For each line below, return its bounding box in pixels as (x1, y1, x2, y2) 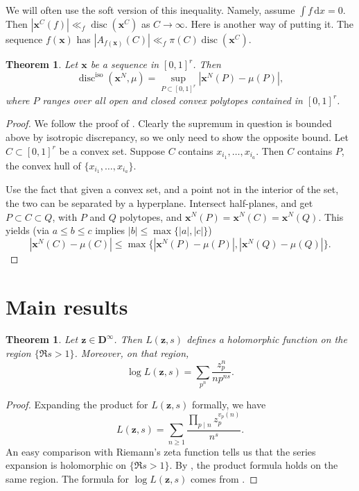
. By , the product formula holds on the (169, 458, 338, 472)
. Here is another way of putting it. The (184, 17, 354, 31)
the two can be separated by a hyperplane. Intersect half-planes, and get (6, 195, 313, 210)
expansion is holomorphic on (6, 458, 127, 472)
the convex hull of (6, 158, 81, 172)
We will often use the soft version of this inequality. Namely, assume (6, 3, 295, 17)
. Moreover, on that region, (74, 346, 189, 360)
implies (95, 223, 125, 238)
